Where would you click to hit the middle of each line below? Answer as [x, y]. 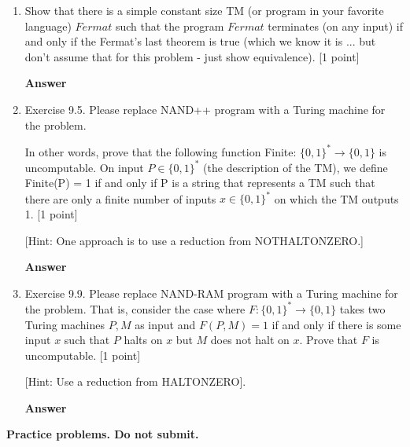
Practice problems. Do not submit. [103, 434]
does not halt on [250, 340]
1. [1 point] [51, 214]
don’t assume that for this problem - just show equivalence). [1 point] [192, 56]
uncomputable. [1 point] [83, 355]
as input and [165, 324]
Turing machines [65, 324]
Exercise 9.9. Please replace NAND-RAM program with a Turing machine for [211, 293]
